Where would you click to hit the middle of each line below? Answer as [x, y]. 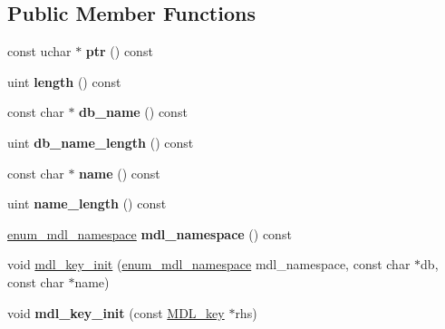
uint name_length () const [87, 203]
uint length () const [64, 81]
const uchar [39, 51]
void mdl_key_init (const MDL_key [116, 312]
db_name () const [133, 112]
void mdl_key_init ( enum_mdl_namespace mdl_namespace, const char [209, 264]
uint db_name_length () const [101, 142]
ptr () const [119, 51]
